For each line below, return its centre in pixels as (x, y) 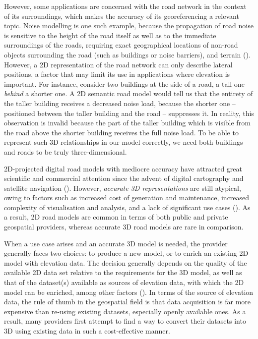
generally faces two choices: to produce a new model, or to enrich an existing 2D (126, 253)
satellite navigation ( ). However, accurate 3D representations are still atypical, (123, 188)
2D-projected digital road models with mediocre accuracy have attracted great (123, 168)
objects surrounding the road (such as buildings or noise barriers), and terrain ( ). (127, 54)
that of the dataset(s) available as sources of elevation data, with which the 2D (124, 282)
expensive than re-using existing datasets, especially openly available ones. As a (125, 311)
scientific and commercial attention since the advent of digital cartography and (124, 178)
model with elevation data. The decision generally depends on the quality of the (126, 262)
